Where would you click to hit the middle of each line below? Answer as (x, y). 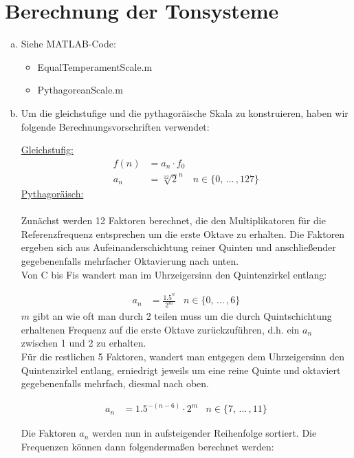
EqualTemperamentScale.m (95, 66)
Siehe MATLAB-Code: (68, 44)
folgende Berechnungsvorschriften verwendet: (115, 126)
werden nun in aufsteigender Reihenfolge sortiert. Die (204, 433)
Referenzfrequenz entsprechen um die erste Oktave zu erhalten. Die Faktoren (183, 233)
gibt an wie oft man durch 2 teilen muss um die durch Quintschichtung (182, 316)
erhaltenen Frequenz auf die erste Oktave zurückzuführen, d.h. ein (160, 329)
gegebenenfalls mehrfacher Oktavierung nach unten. (130, 261)
